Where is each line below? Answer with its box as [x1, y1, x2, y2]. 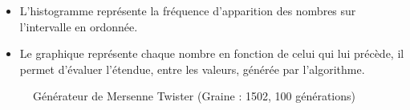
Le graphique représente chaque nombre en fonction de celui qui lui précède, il [19, 45, 404, 62]
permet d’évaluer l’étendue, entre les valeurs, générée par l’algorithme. [19, 60, 365, 77]
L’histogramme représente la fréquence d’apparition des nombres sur [19, 2, 356, 18]
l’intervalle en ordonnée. [19, 18, 138, 35]
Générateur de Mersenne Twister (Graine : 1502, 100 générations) [33, 88, 355, 104]
